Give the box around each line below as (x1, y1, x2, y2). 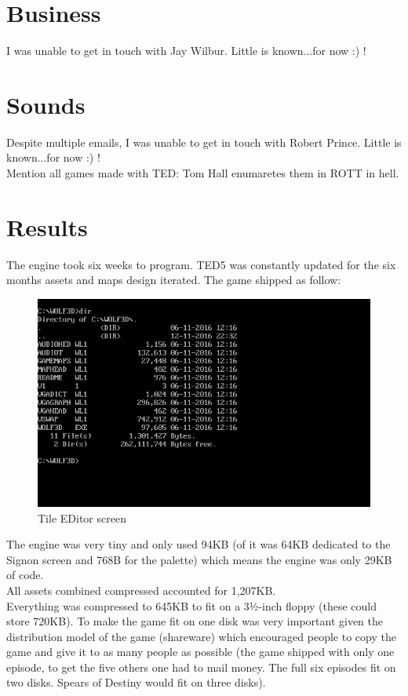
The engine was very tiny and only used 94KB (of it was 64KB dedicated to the (6, 536, 391, 552)
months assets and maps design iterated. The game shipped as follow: (6, 271, 341, 288)
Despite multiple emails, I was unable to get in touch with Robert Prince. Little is (6, 133, 402, 150)
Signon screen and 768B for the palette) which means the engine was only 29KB (6, 551, 392, 567)
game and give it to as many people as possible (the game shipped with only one (6, 643, 395, 660)
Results (6, 210, 88, 242)
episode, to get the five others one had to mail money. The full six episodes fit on (6, 658, 396, 675)
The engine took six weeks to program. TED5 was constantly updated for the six (6, 256, 396, 272)
